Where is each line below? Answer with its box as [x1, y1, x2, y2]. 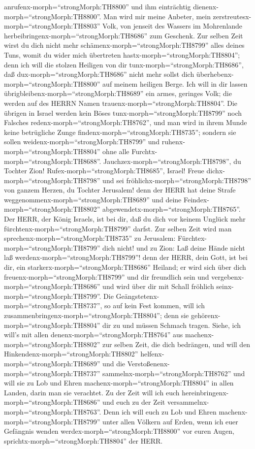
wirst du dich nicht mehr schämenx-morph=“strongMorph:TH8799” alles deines [4, 40, 245, 50]
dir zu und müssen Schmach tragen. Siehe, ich [102, 320, 241, 330]
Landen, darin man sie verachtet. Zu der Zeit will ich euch [4, 387, 180, 397]
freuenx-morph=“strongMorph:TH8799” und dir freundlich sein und [4, 271, 209, 282]
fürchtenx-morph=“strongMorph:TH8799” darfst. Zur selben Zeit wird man [4, 223, 232, 233]
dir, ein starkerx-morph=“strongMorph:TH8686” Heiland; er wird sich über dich [4, 262, 246, 272]
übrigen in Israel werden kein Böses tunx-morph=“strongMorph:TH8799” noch [4, 107, 242, 118]
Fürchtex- [177, 233, 207, 243]
